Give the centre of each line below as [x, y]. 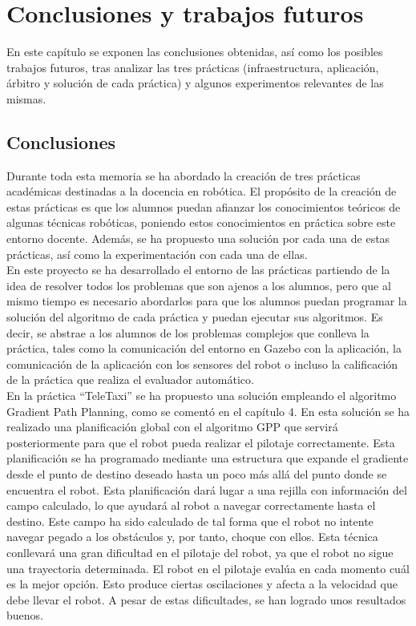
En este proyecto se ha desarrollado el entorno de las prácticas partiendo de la [198, 270]
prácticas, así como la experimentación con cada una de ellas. [157, 254]
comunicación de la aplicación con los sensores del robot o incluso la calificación [202, 363]
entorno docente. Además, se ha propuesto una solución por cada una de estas [198, 238]
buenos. [25, 615]
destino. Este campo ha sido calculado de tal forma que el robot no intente [190, 521]
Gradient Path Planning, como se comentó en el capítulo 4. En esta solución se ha [208, 411]
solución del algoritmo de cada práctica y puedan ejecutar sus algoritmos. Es [195, 317]
